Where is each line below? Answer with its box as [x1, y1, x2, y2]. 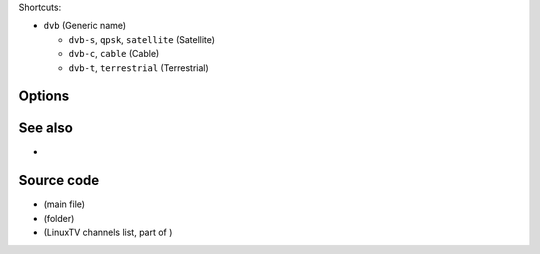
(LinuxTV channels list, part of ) [43, 226, 173, 239]
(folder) [43, 212, 75, 224]
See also [18, 120, 74, 137]
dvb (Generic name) [43, 20, 127, 32]
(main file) [43, 198, 85, 210]
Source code [18, 172, 100, 189]
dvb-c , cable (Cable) [68, 48, 160, 60]
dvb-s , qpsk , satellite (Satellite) [68, 33, 215, 45]
